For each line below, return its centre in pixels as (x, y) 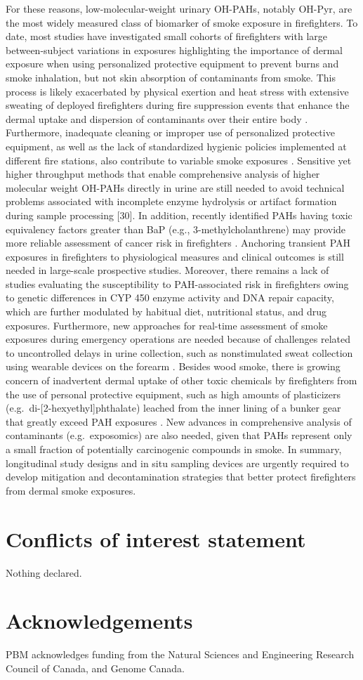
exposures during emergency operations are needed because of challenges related (178, 339)
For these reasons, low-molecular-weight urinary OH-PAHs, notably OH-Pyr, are (179, 8)
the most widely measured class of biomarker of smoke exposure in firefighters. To (182, 22)
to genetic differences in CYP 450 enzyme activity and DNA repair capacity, (170, 297)
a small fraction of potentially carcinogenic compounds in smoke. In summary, (174, 449)
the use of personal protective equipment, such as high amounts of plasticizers (173, 394)
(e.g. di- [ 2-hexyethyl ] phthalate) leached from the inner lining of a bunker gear (173, 408)
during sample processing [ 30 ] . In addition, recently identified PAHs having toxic (179, 215)
